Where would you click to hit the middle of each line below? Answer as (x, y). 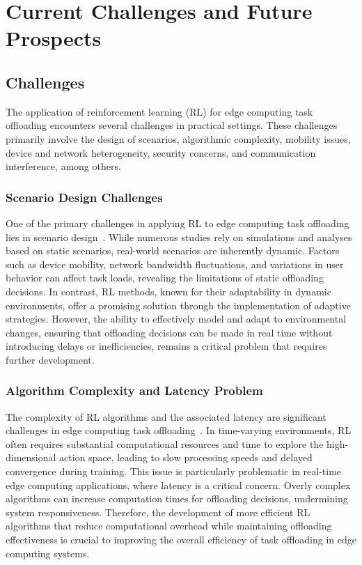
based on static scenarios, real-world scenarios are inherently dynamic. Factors (173, 250)
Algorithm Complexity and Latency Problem (134, 390)
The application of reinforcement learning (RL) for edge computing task (159, 111)
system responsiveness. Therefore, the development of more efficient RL (158, 512)
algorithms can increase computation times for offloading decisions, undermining (177, 498)
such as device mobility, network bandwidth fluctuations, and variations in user (175, 264)
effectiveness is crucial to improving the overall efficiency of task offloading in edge (181, 540)
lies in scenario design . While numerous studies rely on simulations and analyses (179, 237)
